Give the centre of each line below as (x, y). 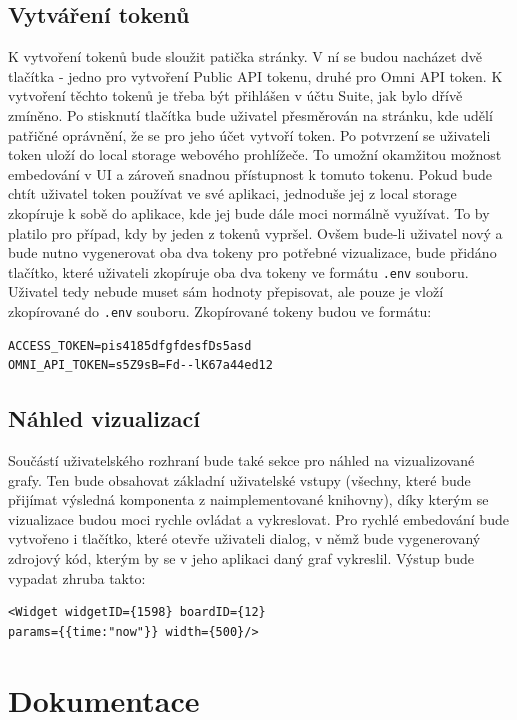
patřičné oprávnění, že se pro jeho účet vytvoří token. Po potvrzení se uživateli (249, 134)
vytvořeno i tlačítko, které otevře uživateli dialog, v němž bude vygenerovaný (244, 538)
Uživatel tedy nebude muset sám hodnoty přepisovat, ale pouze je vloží (226, 291)
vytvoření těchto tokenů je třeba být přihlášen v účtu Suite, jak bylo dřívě (235, 95)
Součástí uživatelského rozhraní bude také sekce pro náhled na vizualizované (241, 460)
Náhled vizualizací (104, 418)
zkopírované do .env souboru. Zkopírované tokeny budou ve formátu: (220, 310)
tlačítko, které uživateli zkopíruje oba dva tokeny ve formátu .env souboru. (238, 271)
